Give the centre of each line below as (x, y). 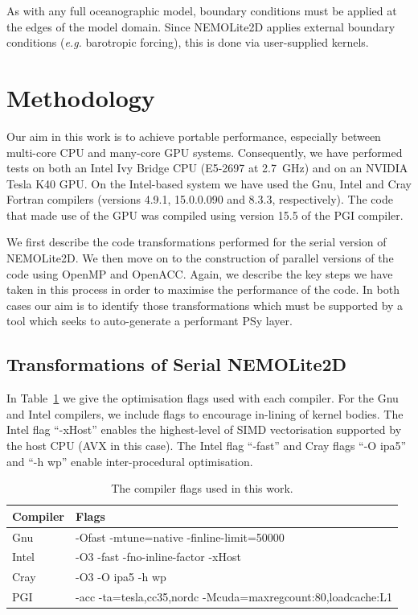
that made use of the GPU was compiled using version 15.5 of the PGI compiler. (205, 215)
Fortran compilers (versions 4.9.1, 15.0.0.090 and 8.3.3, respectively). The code (200, 199)
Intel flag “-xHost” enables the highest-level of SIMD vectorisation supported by (204, 429)
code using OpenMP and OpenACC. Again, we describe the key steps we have (200, 273)
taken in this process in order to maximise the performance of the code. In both (203, 289)
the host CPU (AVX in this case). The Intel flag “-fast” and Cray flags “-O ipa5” (207, 446)
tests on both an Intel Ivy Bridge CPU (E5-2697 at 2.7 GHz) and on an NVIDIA (207, 168)
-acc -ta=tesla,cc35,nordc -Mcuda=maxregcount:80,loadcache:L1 (234, 597)
